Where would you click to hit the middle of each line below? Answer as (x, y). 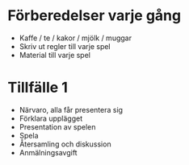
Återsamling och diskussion (65, 144)
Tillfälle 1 (38, 88)
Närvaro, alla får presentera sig (71, 109)
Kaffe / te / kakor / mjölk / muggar (76, 38)
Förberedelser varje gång (94, 16)
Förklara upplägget (50, 118)
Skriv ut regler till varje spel (65, 46)
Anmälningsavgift (48, 152)
